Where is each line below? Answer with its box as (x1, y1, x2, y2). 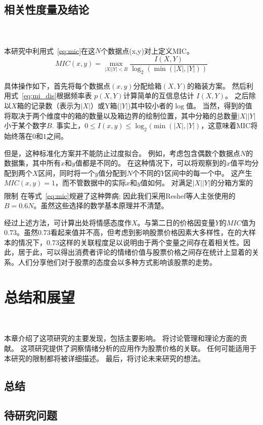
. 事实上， (52, 120, 85, 131)
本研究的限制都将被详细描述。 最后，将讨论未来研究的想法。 (4, 353, 205, 363)
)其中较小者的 (127, 100, 173, 110)
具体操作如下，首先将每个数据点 (4, 80, 110, 91)
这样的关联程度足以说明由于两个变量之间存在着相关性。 (59, 237, 243, 247)
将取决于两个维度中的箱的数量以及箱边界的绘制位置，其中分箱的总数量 (4, 110, 238, 121)
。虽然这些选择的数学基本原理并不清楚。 (33, 200, 168, 211)
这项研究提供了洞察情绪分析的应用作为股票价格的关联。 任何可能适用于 (20, 342, 257, 353)
